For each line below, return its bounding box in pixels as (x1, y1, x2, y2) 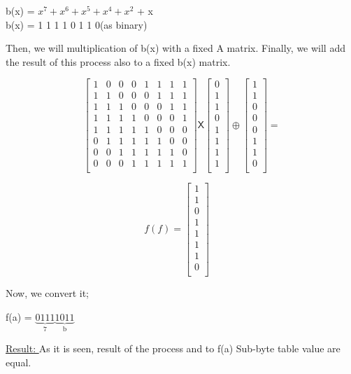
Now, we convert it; (6, 285, 89, 300)
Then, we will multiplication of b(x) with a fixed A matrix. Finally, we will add (6, 41, 345, 55)
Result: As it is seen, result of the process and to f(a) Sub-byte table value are (6, 340, 341, 355)
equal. (6, 354, 31, 369)
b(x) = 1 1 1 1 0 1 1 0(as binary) (6, 17, 148, 32)
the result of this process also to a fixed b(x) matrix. (6, 54, 231, 69)
